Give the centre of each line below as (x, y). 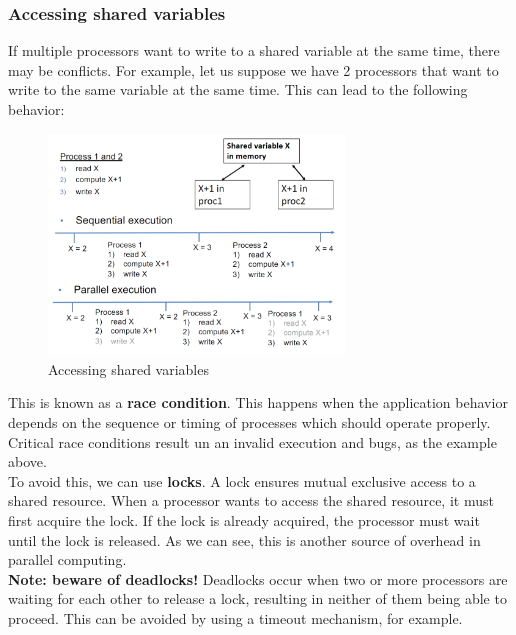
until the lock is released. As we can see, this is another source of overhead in (244, 539)
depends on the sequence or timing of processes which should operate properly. (249, 422)
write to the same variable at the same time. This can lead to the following (238, 89)
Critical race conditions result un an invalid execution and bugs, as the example (252, 441)
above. (27, 461)
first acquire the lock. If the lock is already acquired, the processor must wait (244, 520)
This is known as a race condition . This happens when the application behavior (258, 402)
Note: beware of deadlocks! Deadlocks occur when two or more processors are (258, 578)
